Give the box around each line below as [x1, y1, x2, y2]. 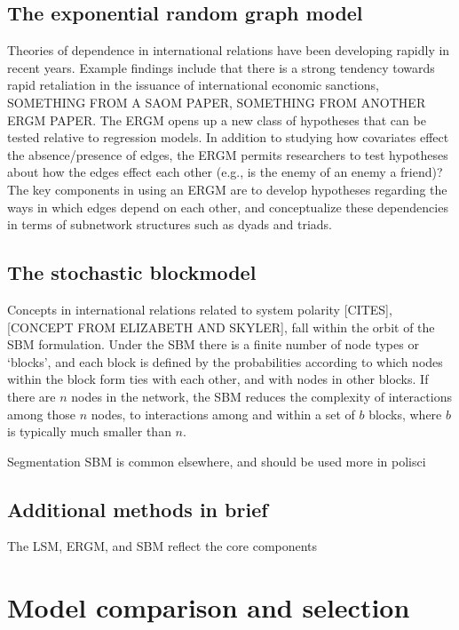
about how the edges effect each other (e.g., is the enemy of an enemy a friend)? [7, 163, 443, 181]
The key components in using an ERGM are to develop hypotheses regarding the [7, 179, 447, 198]
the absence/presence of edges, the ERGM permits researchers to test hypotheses [7, 145, 448, 163]
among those [7, 404, 76, 423]
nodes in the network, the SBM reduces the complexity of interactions [71, 387, 452, 405]
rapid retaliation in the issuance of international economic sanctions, [7, 76, 379, 94]
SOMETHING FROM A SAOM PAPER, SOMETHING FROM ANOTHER [7, 92, 426, 111]
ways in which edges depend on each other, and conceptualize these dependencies [7, 197, 448, 216]
